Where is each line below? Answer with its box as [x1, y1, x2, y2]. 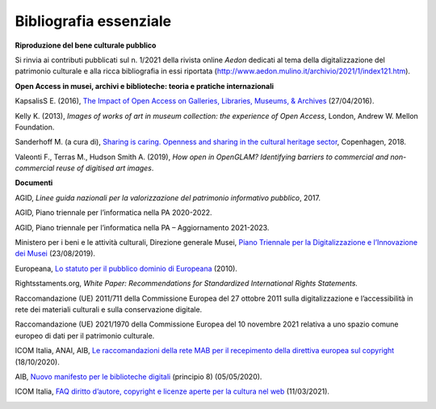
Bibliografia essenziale [15, 12, 172, 30]
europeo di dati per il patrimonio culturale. [15, 331, 155, 340]
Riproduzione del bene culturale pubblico [15, 40, 157, 50]
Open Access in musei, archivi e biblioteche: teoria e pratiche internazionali [15, 81, 275, 91]
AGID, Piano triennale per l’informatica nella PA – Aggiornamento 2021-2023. [15, 222, 270, 232]
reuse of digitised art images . [56, 163, 154, 173]
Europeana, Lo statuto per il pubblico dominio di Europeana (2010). [15, 264, 238, 273]
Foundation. [15, 122, 55, 132]
